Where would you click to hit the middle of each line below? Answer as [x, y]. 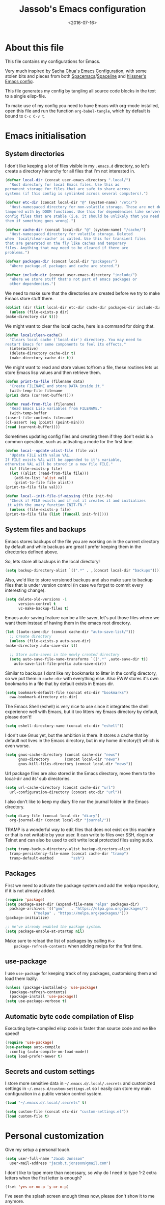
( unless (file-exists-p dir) [39, 312]
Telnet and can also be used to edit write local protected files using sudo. [79, 840]
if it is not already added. [30, 890]
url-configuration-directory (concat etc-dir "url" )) [66, 792]
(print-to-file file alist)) [44, 483]
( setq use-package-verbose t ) [36, 1001]
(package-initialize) [27, 918]
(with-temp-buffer [28, 413]
